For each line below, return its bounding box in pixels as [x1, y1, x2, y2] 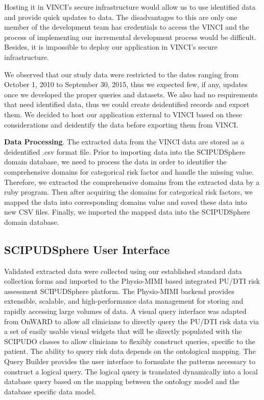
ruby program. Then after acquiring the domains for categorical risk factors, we [4, 186, 253, 197]
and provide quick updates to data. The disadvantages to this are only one [4, 11, 237, 22]
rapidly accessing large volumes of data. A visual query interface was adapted [4, 306, 247, 317]
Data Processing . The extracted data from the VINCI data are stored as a [4, 136, 245, 147]
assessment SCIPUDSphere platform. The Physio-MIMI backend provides [4, 285, 234, 296]
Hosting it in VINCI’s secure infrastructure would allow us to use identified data [4, 2, 256, 12]
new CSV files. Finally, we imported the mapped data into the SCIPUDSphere [4, 206, 250, 217]
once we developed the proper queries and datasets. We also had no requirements [4, 89, 258, 99]
